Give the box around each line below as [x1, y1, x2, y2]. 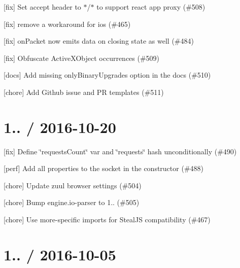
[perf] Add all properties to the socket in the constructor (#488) [4, 163, 203, 174]
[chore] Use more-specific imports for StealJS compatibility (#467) [4, 214, 211, 225]
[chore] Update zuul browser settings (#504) [4, 180, 142, 190]
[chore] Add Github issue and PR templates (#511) [4, 86, 164, 97]
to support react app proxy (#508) [96, 2, 205, 12]
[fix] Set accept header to [4, 2, 81, 12]
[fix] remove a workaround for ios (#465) [4, 18, 131, 29]
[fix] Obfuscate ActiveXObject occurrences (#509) [4, 52, 160, 63]
